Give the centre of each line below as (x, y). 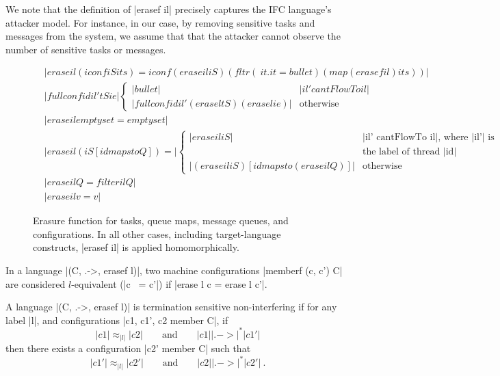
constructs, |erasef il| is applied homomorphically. (136, 247)
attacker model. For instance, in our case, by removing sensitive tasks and (160, 22)
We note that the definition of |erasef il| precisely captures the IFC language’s (169, 9)
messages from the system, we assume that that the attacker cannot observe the (173, 36)
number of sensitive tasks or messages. (86, 49)
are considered (36, 283)
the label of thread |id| (410, 151)
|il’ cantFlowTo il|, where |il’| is (429, 137)
